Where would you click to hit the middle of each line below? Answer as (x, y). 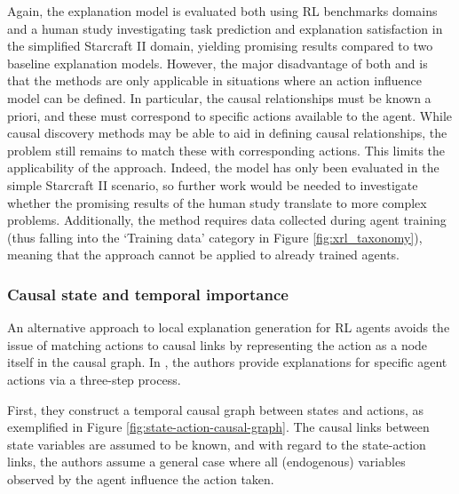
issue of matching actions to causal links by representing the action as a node (218, 344)
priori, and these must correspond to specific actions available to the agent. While (230, 115)
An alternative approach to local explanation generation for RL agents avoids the (229, 327)
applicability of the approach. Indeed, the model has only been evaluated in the (223, 167)
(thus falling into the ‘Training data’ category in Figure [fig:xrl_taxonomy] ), (215, 237)
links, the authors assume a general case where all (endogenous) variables (206, 462)
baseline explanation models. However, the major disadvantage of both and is (218, 63)
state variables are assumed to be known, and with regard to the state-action (217, 444)
